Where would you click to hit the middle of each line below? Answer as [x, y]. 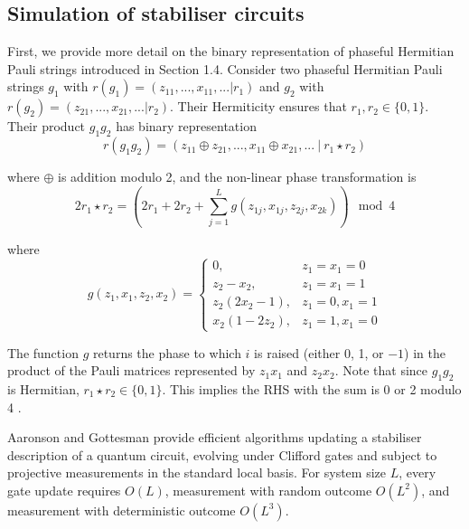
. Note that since [381, 370]
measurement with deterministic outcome [122, 510]
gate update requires [64, 490]
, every [417, 472]
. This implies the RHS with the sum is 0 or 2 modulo [312, 389]
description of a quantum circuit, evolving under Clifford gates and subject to [222, 454]
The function [43, 352]
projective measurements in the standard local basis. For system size [197, 472]
